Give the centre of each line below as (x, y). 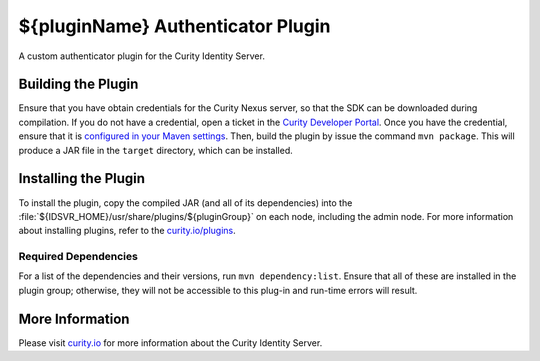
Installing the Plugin (81, 178)
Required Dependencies (78, 257)
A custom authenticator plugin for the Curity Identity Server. (141, 56)
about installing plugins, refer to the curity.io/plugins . (127, 231)
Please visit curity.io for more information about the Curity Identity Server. (170, 342)
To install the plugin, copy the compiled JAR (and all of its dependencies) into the (185, 202)
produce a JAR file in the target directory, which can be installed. (156, 150)
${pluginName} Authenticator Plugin (174, 26)
